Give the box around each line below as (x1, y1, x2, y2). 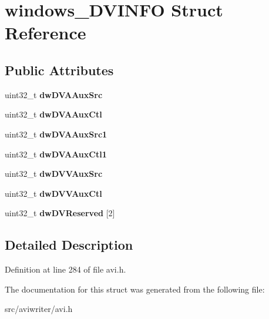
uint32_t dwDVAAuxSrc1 (5, 127, 107, 140)
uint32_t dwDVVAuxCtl (5, 187, 102, 199)
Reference (5, 21, 86, 45)
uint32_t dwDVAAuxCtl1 (5, 147, 107, 160)
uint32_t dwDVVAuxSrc (5, 167, 103, 180)
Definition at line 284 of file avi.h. (5, 263, 126, 276)
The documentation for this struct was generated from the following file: (5, 283, 265, 295)
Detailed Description (5, 236, 133, 254)
